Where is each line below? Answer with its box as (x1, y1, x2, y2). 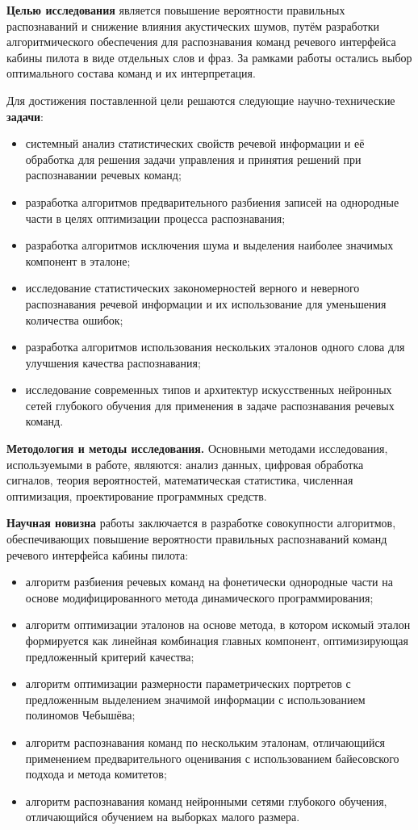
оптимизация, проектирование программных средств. (6, 487, 267, 504)
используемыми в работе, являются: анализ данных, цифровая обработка (6, 455, 364, 472)
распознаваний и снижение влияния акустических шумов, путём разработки (6, 17, 379, 34)
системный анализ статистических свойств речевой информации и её (25, 135, 365, 152)
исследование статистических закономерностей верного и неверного (25, 279, 360, 296)
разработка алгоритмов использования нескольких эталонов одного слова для (25, 338, 405, 355)
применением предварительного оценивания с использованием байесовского (25, 749, 399, 766)
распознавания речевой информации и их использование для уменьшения (25, 295, 387, 312)
